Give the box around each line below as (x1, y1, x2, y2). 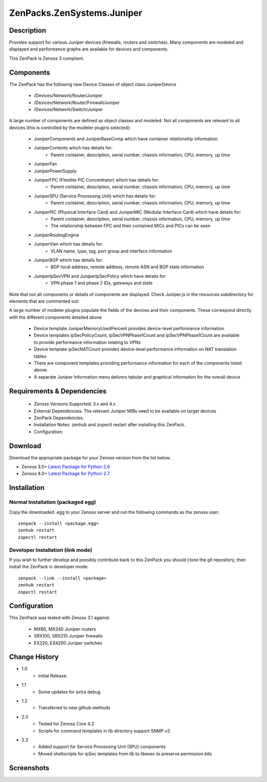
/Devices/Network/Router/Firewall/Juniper (34, 99, 120, 105)
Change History (9, 653, 59, 661)
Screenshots (9, 764, 49, 772)
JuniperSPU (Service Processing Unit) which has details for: (34, 193, 157, 199)
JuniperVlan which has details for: (34, 241, 103, 247)
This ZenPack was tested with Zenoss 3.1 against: (9, 615, 111, 621)
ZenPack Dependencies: (34, 415, 84, 421)
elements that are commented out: (9, 298, 80, 304)
